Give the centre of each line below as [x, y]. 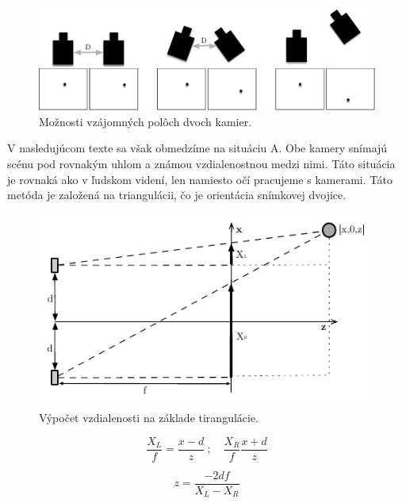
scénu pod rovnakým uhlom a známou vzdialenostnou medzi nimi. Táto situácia [201, 164]
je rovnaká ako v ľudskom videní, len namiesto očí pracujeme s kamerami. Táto [200, 179]
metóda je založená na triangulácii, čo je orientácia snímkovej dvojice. [177, 195]
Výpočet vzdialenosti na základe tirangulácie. [149, 418]
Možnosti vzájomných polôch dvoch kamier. [145, 121]
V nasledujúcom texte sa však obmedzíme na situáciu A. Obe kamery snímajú [197, 148]
